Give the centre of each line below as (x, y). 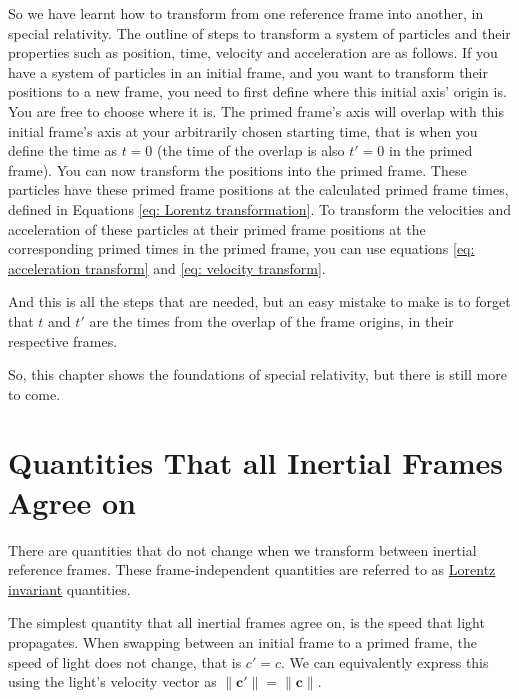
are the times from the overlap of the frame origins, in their (271, 320)
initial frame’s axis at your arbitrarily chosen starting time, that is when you (243, 130)
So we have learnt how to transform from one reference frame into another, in (246, 13)
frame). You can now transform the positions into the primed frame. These (237, 169)
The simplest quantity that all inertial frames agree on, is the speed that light (246, 622)
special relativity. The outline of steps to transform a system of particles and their (259, 32)
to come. (34, 393)
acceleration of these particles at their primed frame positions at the (217, 228)
